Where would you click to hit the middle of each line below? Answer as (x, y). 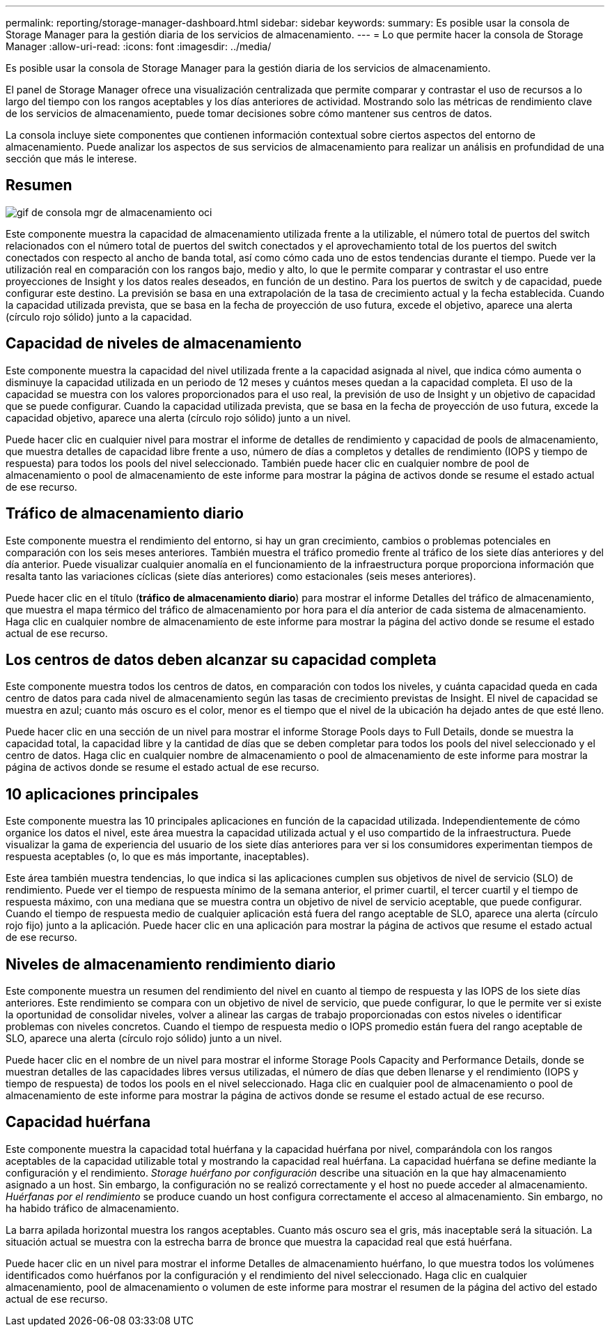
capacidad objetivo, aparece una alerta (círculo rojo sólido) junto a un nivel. (178, 418)
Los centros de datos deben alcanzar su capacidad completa (221, 659)
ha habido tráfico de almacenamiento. (92, 1208)
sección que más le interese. (71, 159)
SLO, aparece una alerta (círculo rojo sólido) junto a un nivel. (144, 1039)
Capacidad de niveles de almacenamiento (154, 344)
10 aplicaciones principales (102, 794)
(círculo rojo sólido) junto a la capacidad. (99, 316)
